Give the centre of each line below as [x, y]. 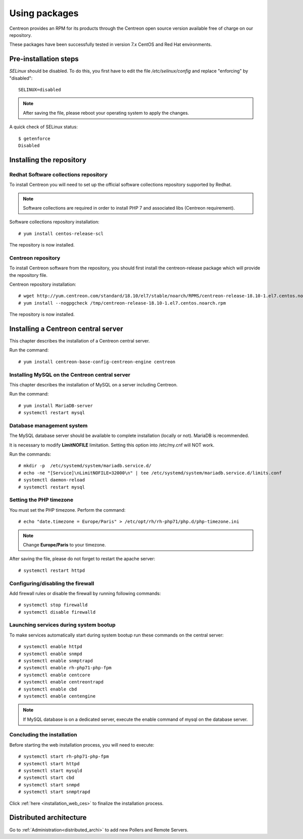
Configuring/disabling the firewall [52, 583]
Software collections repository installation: [54, 222]
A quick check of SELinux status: [44, 127]
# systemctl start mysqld [50, 771]
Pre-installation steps [44, 59]
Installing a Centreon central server [66, 329]
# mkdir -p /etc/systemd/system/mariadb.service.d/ [85, 466]
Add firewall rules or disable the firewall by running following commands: [85, 593]
